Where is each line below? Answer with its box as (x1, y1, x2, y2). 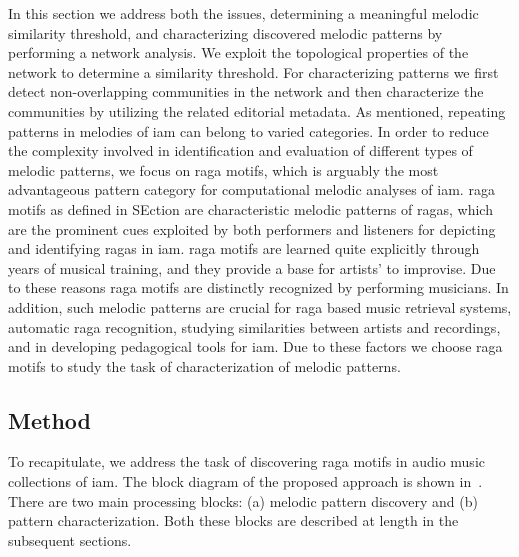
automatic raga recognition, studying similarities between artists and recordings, (8, 316, 501, 337)
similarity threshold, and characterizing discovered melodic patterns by (8, 22, 443, 43)
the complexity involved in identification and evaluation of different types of (8, 140, 473, 161)
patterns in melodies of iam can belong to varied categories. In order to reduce (8, 120, 489, 141)
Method (8, 404, 91, 435)
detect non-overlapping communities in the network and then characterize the (8, 81, 484, 102)
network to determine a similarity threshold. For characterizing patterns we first (8, 61, 499, 82)
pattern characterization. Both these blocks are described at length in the (8, 510, 459, 531)
